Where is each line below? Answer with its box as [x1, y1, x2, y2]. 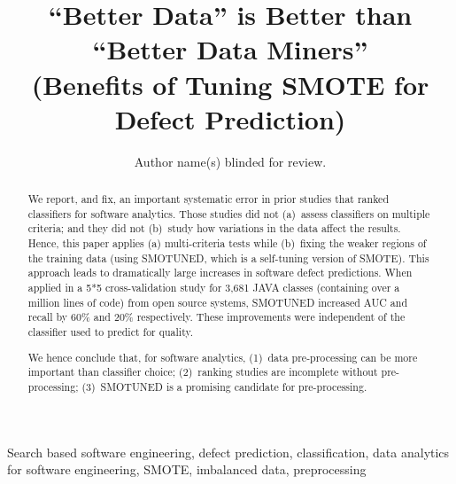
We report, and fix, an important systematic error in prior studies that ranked [27, 191, 389, 207]
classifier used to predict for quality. [27, 324, 194, 339]
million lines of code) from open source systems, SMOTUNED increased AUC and [27, 294, 408, 309]
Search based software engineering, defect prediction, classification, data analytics [7, 442, 450, 461]
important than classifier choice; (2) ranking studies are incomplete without [27, 364, 378, 379]
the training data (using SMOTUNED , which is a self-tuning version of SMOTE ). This [27, 250, 429, 265]
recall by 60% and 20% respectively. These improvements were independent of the [27, 309, 406, 324]
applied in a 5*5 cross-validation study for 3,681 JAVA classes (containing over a [27, 280, 400, 295]
